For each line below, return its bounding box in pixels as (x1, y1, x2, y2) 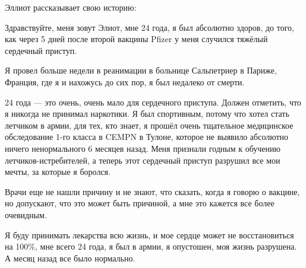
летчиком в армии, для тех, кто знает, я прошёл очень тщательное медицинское (5, 119, 294, 131)
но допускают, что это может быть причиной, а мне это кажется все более (5, 197, 275, 209)
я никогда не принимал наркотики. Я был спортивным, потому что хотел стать (5, 107, 289, 120)
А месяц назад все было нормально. (5, 251, 135, 264)
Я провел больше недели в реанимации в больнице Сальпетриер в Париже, (5, 64, 277, 76)
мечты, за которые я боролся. (5, 165, 111, 178)
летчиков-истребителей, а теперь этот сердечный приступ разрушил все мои (5, 154, 280, 166)
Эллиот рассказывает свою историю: (5, 1, 137, 13)
